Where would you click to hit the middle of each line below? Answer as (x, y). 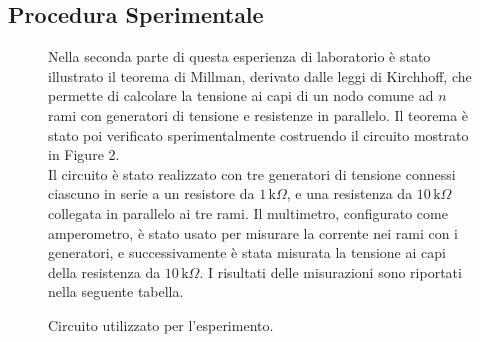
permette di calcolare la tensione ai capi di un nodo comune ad (241, 95)
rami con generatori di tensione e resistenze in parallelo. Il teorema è (258, 114)
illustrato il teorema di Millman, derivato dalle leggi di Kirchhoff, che (260, 75)
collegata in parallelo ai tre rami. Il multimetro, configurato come (248, 212)
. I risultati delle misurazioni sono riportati (330, 271)
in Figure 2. (84, 154)
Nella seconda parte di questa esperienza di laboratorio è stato (239, 56)
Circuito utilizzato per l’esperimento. (161, 324)
